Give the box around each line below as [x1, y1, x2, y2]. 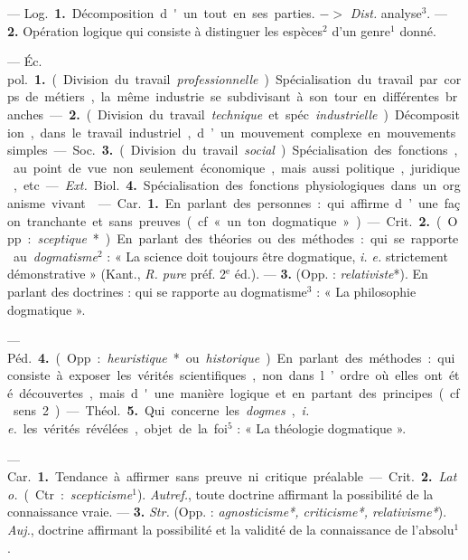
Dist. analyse [350, 4, 422, 22]
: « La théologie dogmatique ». [237, 419, 407, 438]
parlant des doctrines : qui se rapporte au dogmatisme [7, 281, 307, 300]
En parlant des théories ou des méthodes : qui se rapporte [117, 229, 459, 248]
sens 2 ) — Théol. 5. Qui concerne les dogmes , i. [13, 401, 310, 420]
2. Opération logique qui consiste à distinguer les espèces [7, 21, 323, 40]
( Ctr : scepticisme [23, 484, 133, 503]
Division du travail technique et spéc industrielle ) [98, 104, 389, 123]
